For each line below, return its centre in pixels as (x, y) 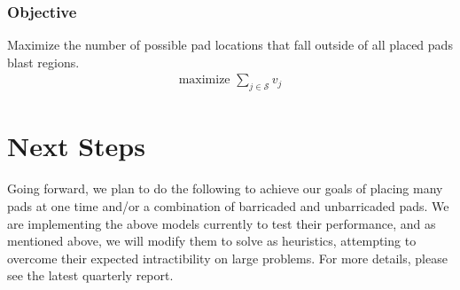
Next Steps (76, 146)
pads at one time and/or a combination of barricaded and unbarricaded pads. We (228, 205)
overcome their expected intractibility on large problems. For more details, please (227, 258)
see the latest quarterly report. (90, 275)
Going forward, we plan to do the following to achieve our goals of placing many (225, 188)
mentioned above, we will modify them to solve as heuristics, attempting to (212, 241)
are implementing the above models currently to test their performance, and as (222, 223)
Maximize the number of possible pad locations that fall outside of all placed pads (230, 45)
